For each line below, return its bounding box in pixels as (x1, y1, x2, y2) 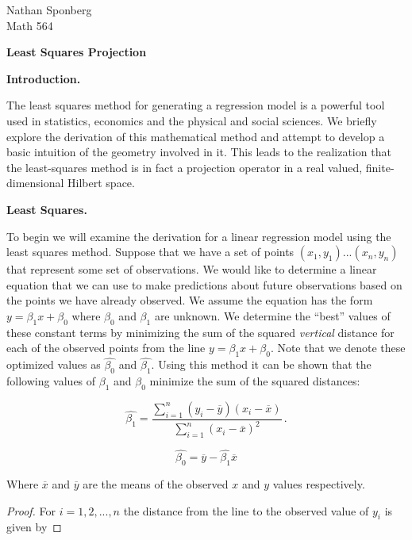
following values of (6, 373, 96, 389)
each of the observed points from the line (6, 339, 206, 356)
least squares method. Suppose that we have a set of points (6, 243, 295, 260)
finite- (365, 159, 395, 175)
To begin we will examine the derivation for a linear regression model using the (6, 228, 391, 244)
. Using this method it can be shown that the (151, 356, 372, 373)
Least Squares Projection (6, 44, 147, 60)
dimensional (6, 174, 64, 191)
